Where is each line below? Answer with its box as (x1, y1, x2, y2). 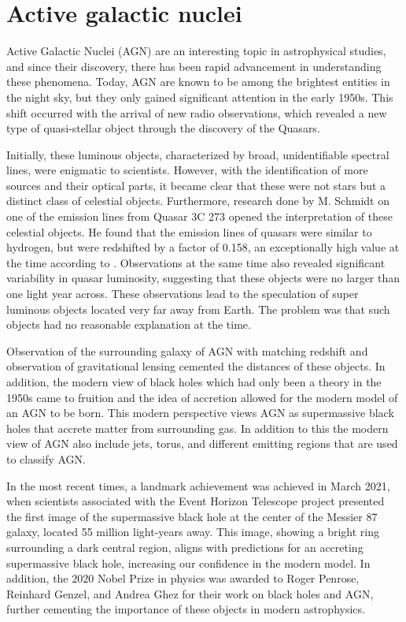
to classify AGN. (6, 450, 86, 467)
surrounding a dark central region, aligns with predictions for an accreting (6, 538, 364, 555)
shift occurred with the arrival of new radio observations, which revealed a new (6, 104, 387, 121)
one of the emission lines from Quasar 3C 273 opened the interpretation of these (6, 208, 393, 225)
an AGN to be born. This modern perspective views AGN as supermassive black (6, 404, 394, 421)
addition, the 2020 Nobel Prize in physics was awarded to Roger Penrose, (6, 570, 360, 587)
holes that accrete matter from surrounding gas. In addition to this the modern (6, 419, 389, 436)
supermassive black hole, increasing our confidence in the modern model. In (6, 554, 371, 571)
